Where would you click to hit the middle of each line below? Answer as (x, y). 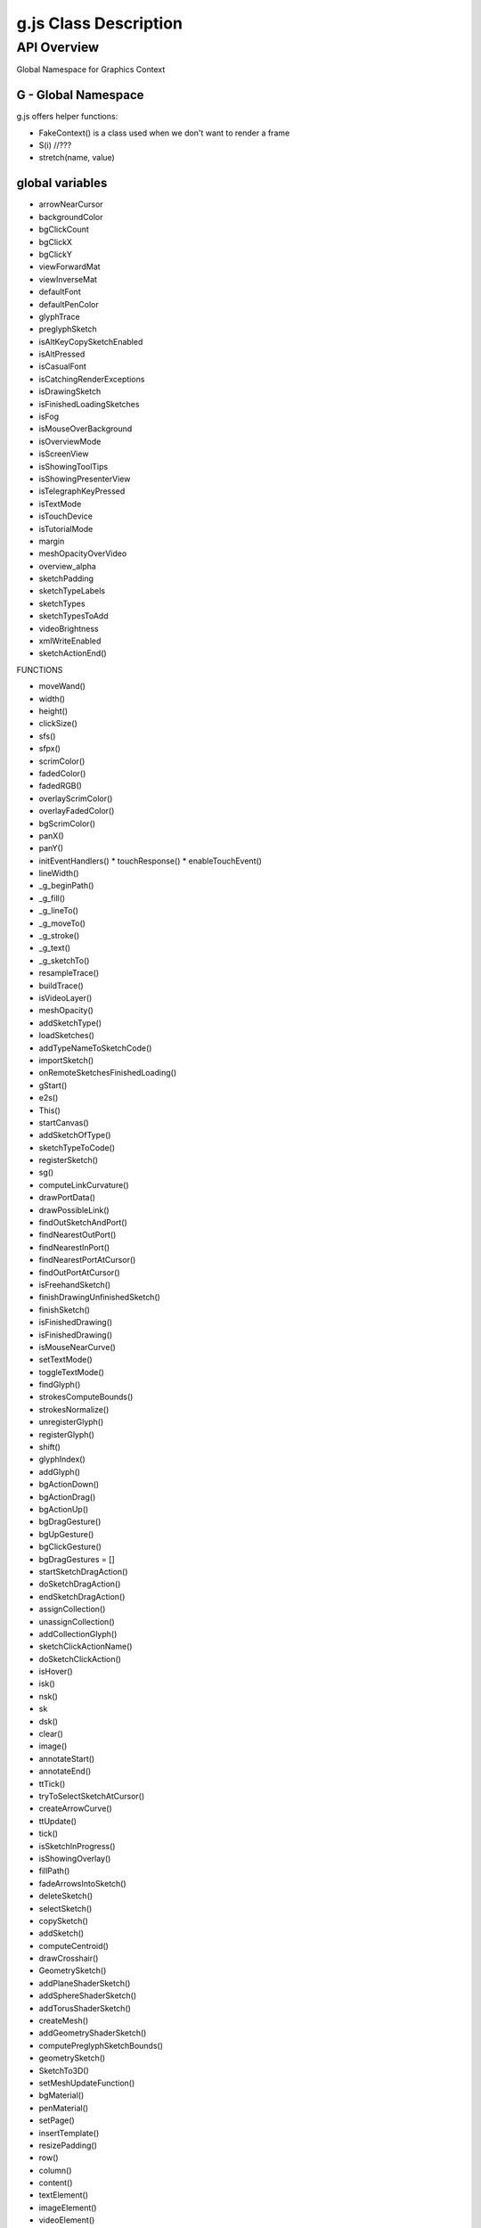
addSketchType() (70, 1023)
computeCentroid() (73, 1945)
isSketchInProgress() (77, 1846)
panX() (51, 835)
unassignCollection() (77, 1621)
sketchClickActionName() (86, 1646)
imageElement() (68, 2208)
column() (55, 2170)
